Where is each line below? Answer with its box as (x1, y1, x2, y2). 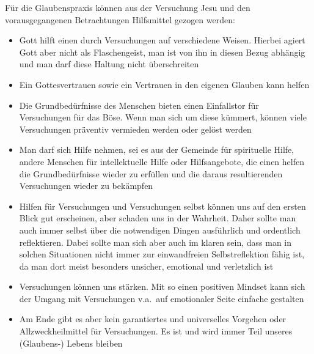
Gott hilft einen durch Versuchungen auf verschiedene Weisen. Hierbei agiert (19, 34, 305, 46)
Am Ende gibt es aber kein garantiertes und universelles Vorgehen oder (19, 312, 287, 325)
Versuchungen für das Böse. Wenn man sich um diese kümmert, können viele (19, 111, 307, 124)
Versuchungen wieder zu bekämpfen (19, 179, 153, 192)
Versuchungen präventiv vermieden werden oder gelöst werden (19, 122, 252, 135)
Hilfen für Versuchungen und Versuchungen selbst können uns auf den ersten (19, 199, 306, 212)
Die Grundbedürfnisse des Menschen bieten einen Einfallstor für (19, 98, 259, 111)
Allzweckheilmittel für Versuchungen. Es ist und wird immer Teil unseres (19, 325, 293, 337)
